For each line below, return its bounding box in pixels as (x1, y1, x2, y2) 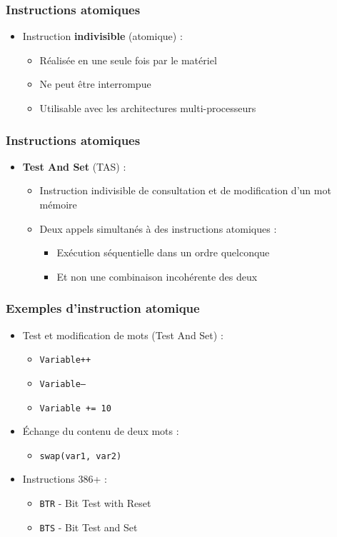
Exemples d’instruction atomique (6, 299, 200, 317)
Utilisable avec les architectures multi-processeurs (39, 101, 256, 115)
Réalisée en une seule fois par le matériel (39, 52, 217, 67)
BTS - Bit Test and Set (39, 519, 138, 534)
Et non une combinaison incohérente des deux (56, 268, 258, 283)
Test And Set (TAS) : (22, 159, 126, 174)
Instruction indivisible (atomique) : (22, 29, 183, 44)
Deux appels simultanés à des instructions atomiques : (39, 221, 277, 236)
